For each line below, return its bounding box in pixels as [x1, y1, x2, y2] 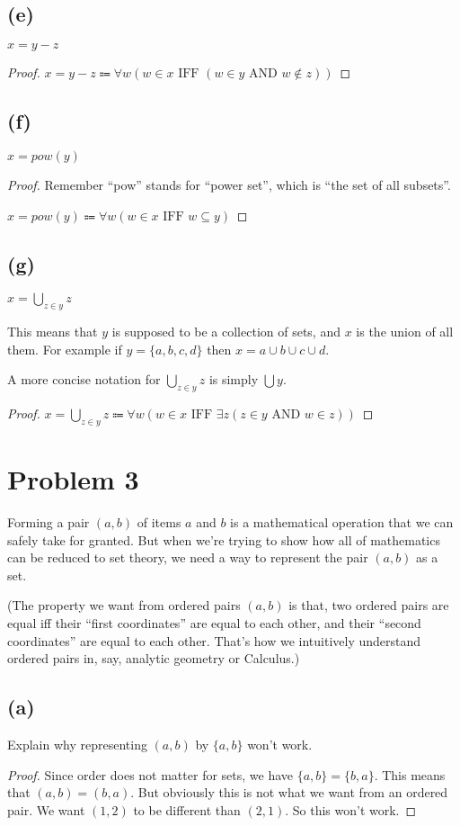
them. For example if [7, 339, 122, 358]
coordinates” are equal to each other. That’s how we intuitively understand [7, 631, 421, 650]
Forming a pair [7, 513, 90, 532]
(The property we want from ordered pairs [7, 596, 241, 615]
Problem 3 [7, 461, 139, 498]
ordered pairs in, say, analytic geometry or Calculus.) [7, 649, 300, 668]
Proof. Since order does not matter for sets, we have [7, 765, 294, 784]
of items [137, 513, 181, 532]
